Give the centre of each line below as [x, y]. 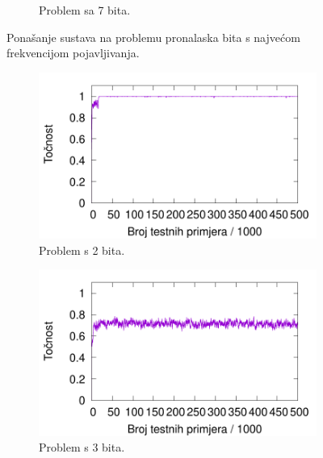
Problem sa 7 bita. [85, 10]
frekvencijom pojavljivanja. [73, 53]
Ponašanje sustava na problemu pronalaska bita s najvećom [153, 37]
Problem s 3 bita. [82, 447]
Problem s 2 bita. [82, 250]
